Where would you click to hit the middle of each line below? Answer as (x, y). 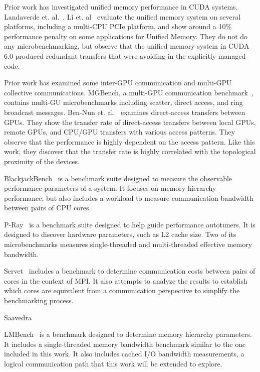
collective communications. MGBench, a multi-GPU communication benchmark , (129, 92)
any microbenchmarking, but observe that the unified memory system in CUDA (127, 46)
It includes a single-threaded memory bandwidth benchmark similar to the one (125, 344)
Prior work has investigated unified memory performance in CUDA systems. (121, 7)
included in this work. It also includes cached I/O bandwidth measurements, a (124, 354)
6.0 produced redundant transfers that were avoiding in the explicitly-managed (125, 55)
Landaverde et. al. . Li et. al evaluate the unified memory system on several (122, 16)
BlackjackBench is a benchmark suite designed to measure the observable (118, 178)
